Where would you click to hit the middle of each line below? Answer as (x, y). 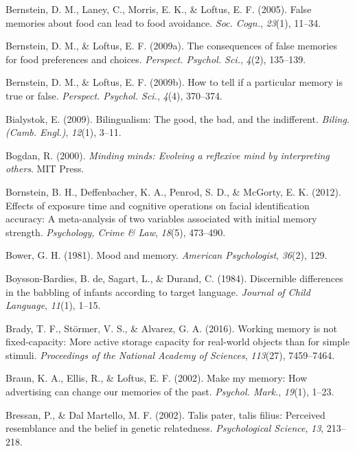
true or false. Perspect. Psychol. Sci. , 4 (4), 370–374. (114, 95)
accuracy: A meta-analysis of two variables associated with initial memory (161, 219)
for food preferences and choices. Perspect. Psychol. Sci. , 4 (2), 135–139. (156, 59)
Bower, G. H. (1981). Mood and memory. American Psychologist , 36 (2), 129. (167, 255)
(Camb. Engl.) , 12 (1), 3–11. (64, 132)
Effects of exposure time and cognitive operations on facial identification (158, 205)
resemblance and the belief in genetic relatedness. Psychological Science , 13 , (165, 428)
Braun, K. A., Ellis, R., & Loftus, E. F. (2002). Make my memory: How (157, 378)
